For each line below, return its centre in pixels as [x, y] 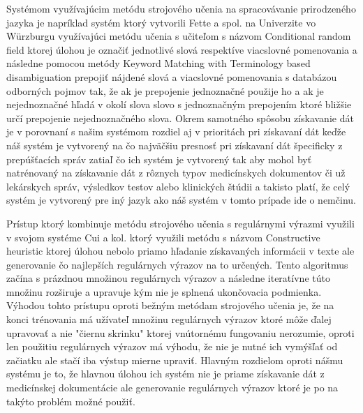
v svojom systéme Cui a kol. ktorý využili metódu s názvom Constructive [163, 237]
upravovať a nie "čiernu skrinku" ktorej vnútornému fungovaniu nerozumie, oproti [180, 332]
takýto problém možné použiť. [71, 401]
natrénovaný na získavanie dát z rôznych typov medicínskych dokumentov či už [176, 173]
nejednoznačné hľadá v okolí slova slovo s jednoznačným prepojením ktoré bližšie [179, 104]
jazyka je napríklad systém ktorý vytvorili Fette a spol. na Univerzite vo [161, 22]
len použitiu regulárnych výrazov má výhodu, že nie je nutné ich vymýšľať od [172, 346]
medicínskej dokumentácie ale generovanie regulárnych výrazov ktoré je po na [172, 388]
